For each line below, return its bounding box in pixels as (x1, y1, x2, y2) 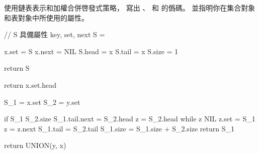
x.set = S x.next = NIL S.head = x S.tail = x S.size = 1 (4, 46, 179, 56)
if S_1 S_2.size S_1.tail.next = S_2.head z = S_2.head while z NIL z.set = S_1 (4, 113, 255, 124)
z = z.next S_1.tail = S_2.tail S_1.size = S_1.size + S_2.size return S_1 (4, 123, 235, 133)
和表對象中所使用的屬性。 (4, 12, 89, 23)
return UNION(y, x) (4, 140, 66, 150)
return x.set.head (4, 79, 57, 90)
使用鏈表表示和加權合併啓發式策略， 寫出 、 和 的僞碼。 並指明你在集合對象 (4, 3, 255, 13)
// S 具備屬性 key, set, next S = (4, 29, 105, 40)
